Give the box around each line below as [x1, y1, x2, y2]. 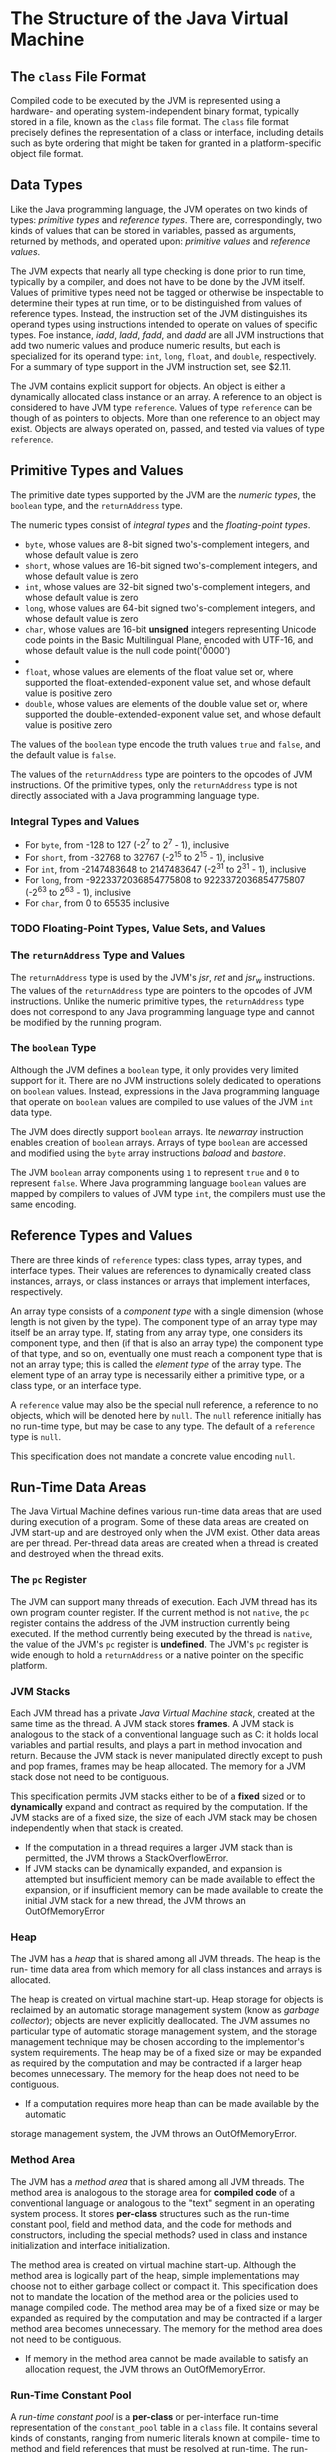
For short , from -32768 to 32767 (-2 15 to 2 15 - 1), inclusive [24, 849, 265, 863]
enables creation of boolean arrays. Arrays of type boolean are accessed [10, 1136, 308, 1148]
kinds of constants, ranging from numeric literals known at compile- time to [10, 2432, 321, 2444]
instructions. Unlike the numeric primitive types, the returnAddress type [10, 995, 305, 1007]
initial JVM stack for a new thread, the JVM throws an [24, 1895, 247, 1907]
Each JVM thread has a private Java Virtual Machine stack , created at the [10, 1707, 316, 1719]
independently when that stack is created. [10, 1822, 184, 1834]
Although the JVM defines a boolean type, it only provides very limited [10, 1063, 299, 1076]
